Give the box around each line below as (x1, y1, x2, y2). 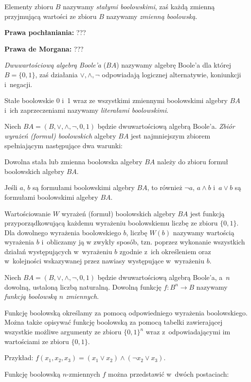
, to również (147, 182, 182, 192)
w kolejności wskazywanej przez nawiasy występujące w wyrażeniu (4, 256, 205, 266)
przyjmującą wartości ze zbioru (4, 11, 97, 21)
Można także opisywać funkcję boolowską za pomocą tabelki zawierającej (4, 317, 223, 327)
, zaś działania (35, 69, 78, 79)
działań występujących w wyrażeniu (4, 246, 112, 256)
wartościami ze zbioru (4, 336, 69, 346)
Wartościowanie (4, 208, 51, 218)
